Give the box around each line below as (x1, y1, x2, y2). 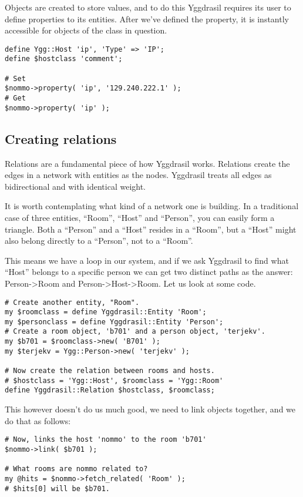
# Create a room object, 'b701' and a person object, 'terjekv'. (5, 327, 265, 336)
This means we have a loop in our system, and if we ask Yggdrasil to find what (5, 254, 289, 266)
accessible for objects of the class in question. (5, 24, 167, 36)
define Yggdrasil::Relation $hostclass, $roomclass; (5, 386, 215, 395)
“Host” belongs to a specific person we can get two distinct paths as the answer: (5, 266, 293, 278)
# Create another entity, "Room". (5, 298, 140, 307)
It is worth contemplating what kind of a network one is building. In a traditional (5, 200, 299, 212)
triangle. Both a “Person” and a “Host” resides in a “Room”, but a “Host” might (5, 223, 297, 235)
